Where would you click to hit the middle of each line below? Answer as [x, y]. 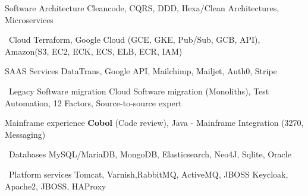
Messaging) [25, 134]
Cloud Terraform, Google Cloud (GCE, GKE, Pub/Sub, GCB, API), [134, 39]
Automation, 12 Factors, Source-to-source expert [93, 102]
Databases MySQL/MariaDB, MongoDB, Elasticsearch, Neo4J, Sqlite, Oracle [150, 154]
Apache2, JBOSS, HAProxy [56, 186]
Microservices [29, 19]
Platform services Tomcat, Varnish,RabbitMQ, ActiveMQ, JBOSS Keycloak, [148, 174]
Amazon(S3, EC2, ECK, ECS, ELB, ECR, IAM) [94, 51]
